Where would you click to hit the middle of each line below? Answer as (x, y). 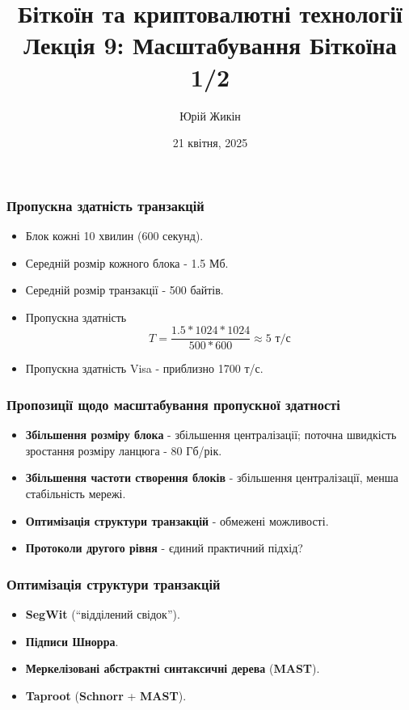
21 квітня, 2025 (210, 143)
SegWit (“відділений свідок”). (103, 614)
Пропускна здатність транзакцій (105, 205)
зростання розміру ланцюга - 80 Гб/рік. (124, 450)
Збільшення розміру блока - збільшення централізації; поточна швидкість (211, 435)
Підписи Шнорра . (72, 641)
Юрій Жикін (210, 115)
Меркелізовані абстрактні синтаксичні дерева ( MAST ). (173, 668)
